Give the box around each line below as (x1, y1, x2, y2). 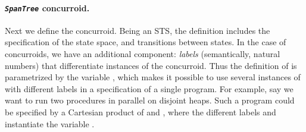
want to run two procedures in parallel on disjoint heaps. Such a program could (5, 94, 295, 106)
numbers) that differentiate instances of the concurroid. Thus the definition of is (5, 59, 297, 71)
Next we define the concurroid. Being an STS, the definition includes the (5, 24, 270, 36)
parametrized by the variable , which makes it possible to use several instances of (5, 71, 301, 83)
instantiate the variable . (5, 117, 95, 130)
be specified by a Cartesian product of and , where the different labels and (5, 106, 276, 118)
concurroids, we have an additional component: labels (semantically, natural (5, 48, 280, 60)
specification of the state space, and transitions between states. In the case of (5, 36, 286, 48)
